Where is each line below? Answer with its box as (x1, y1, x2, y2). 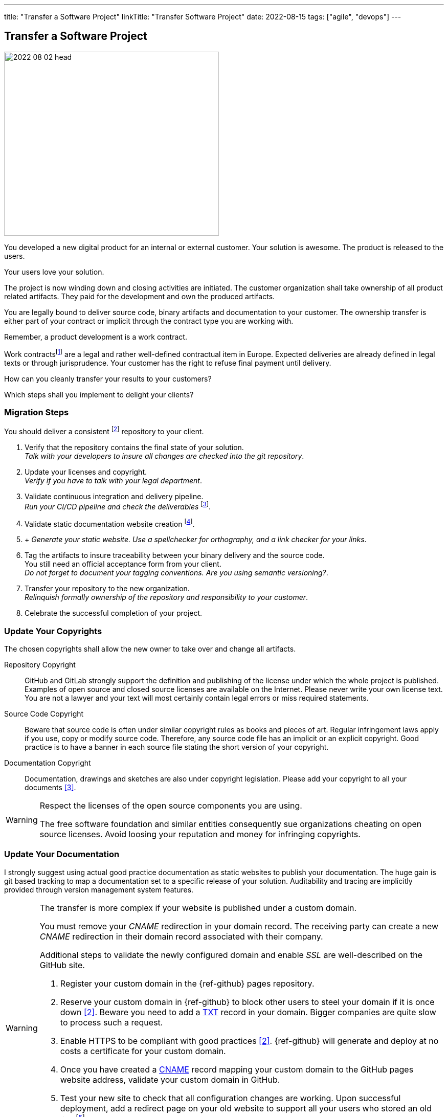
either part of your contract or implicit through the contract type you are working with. (4, 316, 294, 325)
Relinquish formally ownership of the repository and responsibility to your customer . (25, 593, 308, 602)
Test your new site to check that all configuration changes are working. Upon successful (60, 1092, 401, 1103)
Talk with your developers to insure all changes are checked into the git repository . (25, 451, 304, 460)
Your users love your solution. (4, 267, 104, 276)
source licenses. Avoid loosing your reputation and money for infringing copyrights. (39, 829, 361, 839)
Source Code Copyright (4, 709, 84, 718)
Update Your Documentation (4, 849, 120, 860)
